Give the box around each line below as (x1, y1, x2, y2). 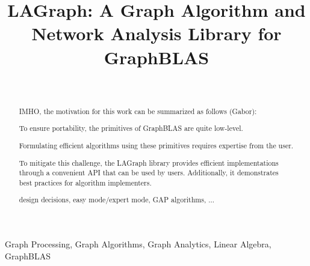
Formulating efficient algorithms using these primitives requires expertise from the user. (19, 140, 294, 150)
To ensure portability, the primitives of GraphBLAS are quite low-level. (19, 123, 243, 133)
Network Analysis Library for (31, 21, 282, 46)
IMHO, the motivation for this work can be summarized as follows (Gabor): (19, 106, 257, 116)
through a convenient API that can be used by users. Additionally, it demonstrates (19, 168, 279, 178)
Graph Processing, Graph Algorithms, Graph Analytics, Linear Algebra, (5, 238, 271, 250)
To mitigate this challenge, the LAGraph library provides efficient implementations (19, 157, 279, 168)
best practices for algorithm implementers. (19, 177, 152, 187)
